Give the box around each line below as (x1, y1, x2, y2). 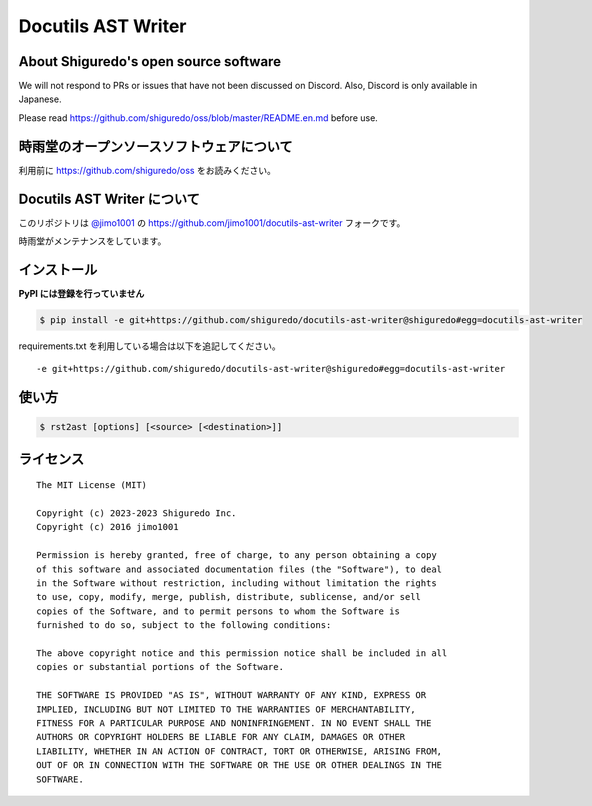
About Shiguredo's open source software (18, 53, 282, 70)
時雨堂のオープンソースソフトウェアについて (18, 138, 294, 155)
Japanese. (18, 93, 62, 105)
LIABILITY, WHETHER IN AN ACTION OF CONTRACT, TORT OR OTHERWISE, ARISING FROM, (36, 745, 443, 757)
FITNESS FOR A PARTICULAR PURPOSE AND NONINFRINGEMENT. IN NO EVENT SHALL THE (36, 717, 432, 729)
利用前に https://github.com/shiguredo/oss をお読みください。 (18, 164, 277, 176)
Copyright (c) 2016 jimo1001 (36, 521, 179, 533)
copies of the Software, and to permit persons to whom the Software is (36, 605, 400, 617)
